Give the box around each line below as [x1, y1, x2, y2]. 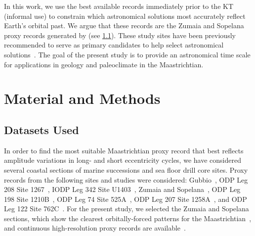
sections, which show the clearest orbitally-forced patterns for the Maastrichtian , [4, 213, 252, 223]
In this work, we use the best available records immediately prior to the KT [4, 1, 234, 11]
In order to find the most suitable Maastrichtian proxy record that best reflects [4, 145, 244, 155]
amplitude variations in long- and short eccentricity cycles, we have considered [4, 155, 241, 165]
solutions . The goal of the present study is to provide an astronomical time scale [4, 49, 251, 59]
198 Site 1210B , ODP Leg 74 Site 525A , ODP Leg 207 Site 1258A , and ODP [4, 193, 247, 204]
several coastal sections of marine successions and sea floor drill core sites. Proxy [4, 164, 248, 175]
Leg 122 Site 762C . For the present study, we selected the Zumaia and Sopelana [4, 203, 249, 214]
